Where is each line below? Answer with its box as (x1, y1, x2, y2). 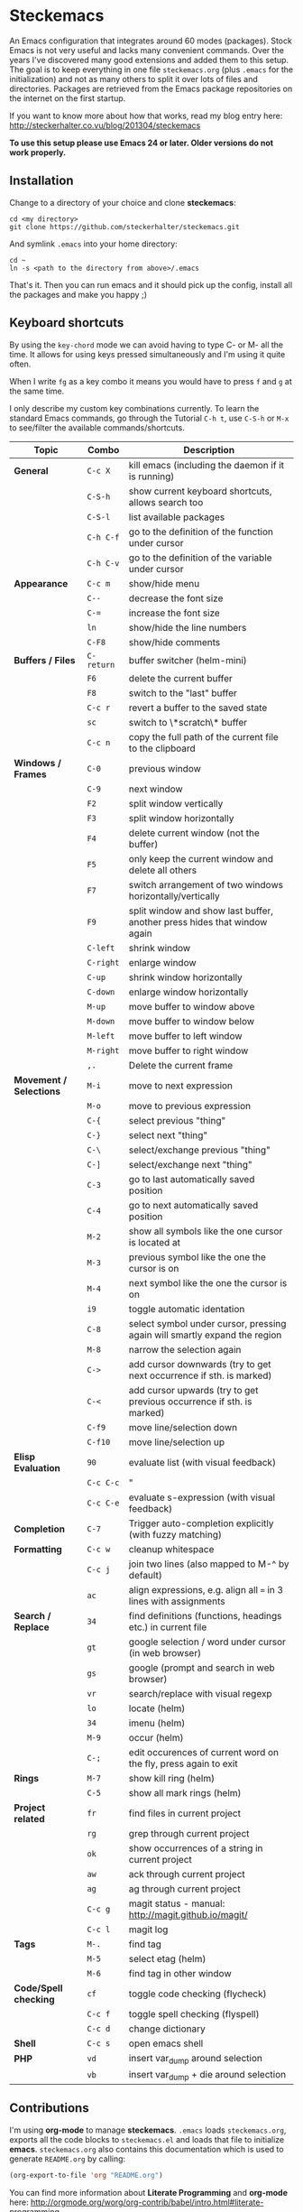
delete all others (128, 864, 197, 876)
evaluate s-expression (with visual (128, 1491, 276, 1504)
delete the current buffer (128, 671, 233, 684)
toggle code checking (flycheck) (128, 1987, 267, 2000)
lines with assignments (128, 1595, 225, 1607)
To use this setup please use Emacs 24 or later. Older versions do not (9, 137, 273, 148)
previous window (128, 762, 201, 774)
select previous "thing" (128, 1114, 226, 1126)
